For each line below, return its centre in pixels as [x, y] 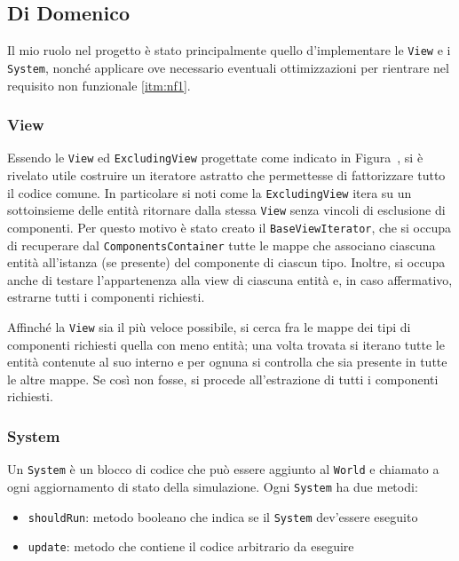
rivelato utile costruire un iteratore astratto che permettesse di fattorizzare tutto [226, 174]
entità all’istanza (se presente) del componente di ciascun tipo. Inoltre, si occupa [226, 262]
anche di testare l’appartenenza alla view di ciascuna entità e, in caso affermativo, [230, 279]
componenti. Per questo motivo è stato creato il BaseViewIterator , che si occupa [229, 227]
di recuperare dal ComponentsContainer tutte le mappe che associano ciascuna [222, 245]
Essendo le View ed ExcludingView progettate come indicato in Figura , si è [215, 158]
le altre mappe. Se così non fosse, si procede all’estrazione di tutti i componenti [223, 379]
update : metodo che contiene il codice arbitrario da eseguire [191, 546]
